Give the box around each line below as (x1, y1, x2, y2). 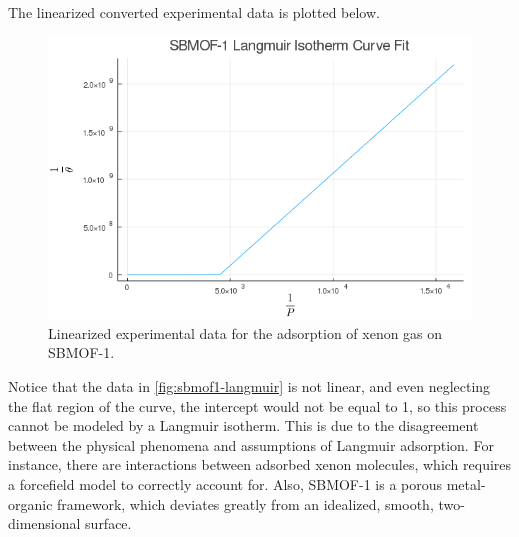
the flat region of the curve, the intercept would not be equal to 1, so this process (8, 395, 507, 416)
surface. (85, 513, 132, 534)
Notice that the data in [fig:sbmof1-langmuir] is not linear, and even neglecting (8, 376, 491, 397)
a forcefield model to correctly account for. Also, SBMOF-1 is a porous (8, 474, 443, 494)
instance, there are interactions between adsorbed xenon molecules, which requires (8, 454, 512, 475)
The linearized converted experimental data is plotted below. (8, 2, 380, 22)
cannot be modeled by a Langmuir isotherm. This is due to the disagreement (8, 415, 479, 436)
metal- (446, 474, 486, 494)
